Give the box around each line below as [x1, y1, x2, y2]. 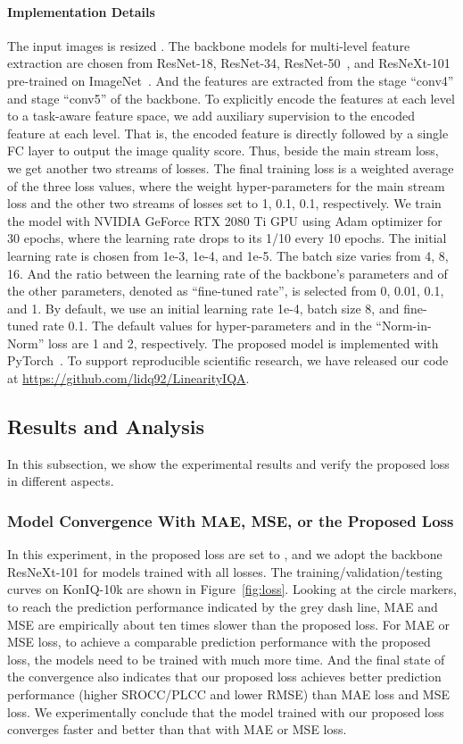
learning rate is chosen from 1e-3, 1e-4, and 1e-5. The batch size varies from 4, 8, [7, 246, 449, 264]
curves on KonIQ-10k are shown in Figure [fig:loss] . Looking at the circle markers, [7, 580, 457, 598]
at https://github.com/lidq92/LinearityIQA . [7, 369, 250, 388]
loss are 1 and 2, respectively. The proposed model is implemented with [47, 333, 439, 352]
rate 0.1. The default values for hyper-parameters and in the [42, 316, 372, 335]
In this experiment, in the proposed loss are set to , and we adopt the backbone [7, 545, 442, 564]
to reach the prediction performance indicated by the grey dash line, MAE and [7, 598, 438, 616]
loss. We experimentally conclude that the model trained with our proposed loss [7, 702, 444, 721]
